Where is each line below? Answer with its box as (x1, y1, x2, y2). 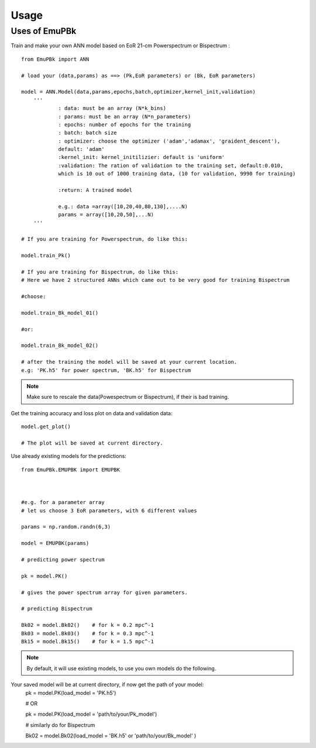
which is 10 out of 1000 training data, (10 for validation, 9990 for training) (58, 170, 296, 177)
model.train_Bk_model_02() (21, 342, 99, 349)
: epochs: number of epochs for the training (58, 121, 191, 128)
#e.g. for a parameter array (21, 499, 105, 506)
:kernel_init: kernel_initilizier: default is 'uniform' (58, 154, 225, 161)
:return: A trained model (58, 187, 133, 194)
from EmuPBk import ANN (21, 56, 90, 63)
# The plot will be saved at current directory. (21, 439, 163, 446)
